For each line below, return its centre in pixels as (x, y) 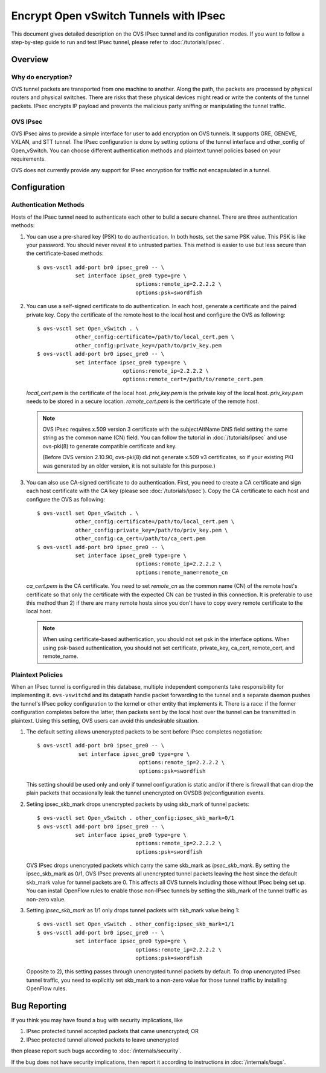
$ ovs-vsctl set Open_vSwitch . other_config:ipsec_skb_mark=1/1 (136, 924)
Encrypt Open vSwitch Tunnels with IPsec (118, 16)
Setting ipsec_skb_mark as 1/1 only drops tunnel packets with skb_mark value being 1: (133, 910)
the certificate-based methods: (65, 253)
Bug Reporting (39, 1006)
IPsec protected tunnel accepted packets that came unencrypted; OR (112, 1031)
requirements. (29, 159)
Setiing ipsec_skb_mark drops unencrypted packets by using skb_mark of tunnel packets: (138, 804)
